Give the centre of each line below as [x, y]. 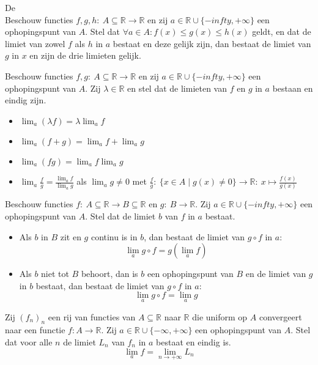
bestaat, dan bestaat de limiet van [100, 285]
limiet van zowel [35, 43]
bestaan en [293, 88]
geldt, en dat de [282, 31]
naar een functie [35, 330]
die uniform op [220, 316]
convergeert [280, 316]
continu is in [114, 236]
